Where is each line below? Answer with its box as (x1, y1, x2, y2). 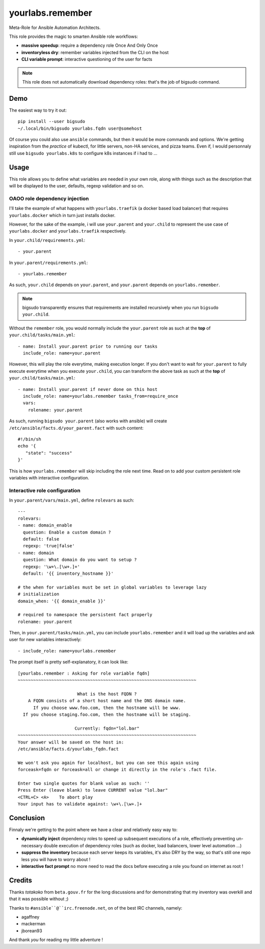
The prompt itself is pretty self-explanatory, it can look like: (9, 659, 129, 665)
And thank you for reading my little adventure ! (9, 937, 103, 943)
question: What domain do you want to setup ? (23, 557, 137, 563)
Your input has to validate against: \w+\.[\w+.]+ (18, 801, 142, 807)
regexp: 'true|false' (23, 543, 75, 549)
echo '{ (18, 443, 36, 449)
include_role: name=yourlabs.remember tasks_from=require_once (23, 393, 179, 399)
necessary (21, 842, 43, 848)
